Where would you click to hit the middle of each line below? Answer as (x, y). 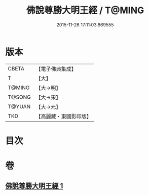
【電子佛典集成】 (56, 69)
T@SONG (20, 97)
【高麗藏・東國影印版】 (64, 116)
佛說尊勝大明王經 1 (34, 186)
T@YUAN (19, 106)
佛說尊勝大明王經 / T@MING (85, 10)
